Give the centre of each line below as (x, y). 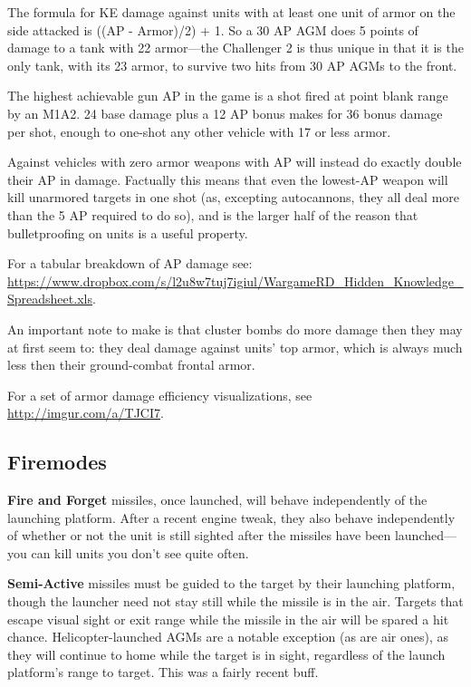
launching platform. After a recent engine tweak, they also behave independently (231, 517)
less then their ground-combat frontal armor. (131, 365)
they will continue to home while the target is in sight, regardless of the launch (226, 654)
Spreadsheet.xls (50, 299)
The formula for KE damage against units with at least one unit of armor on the (231, 12)
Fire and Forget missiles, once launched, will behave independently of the (217, 500)
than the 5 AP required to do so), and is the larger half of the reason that (213, 214)
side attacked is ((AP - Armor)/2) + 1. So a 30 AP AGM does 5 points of (213, 29)
